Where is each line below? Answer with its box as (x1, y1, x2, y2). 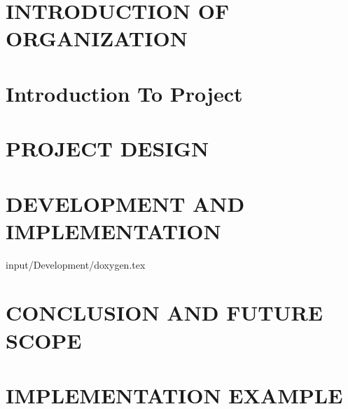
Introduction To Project (6, 79, 243, 107)
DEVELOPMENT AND (6, 189, 245, 217)
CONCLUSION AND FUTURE (6, 298, 323, 327)
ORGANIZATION (6, 24, 188, 53)
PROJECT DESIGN (6, 134, 209, 163)
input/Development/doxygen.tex (6, 257, 146, 271)
